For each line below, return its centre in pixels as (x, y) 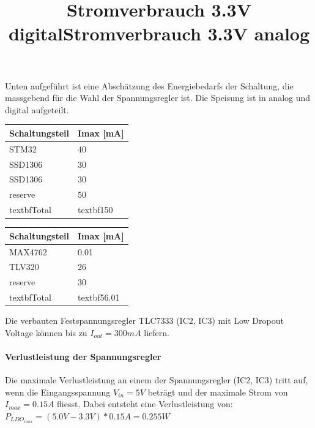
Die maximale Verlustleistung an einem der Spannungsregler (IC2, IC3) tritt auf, (157, 380)
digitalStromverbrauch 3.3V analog (159, 33)
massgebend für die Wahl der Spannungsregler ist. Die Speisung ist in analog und (158, 98)
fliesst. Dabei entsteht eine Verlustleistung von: (145, 404)
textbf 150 (95, 210)
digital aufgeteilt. (37, 109)
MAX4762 (28, 251)
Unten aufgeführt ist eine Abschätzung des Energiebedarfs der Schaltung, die (149, 85)
